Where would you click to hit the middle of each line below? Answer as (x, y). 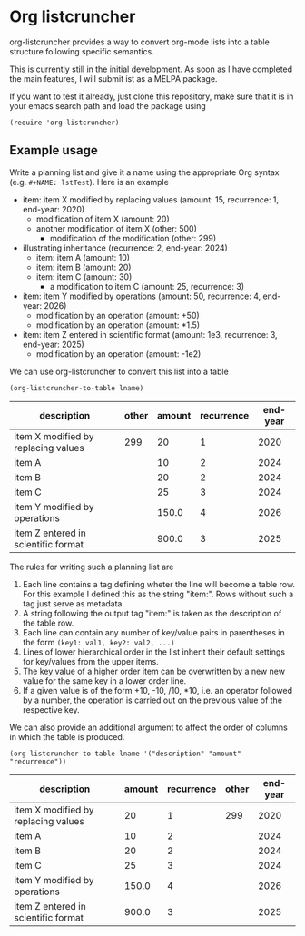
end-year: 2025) (53, 344)
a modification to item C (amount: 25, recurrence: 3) (147, 286)
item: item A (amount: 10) (83, 257)
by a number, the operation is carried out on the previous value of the (152, 700)
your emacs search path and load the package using (108, 105)
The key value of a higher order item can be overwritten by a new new (154, 671)
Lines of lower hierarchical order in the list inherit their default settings (154, 652)
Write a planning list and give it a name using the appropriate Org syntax (144, 172)
